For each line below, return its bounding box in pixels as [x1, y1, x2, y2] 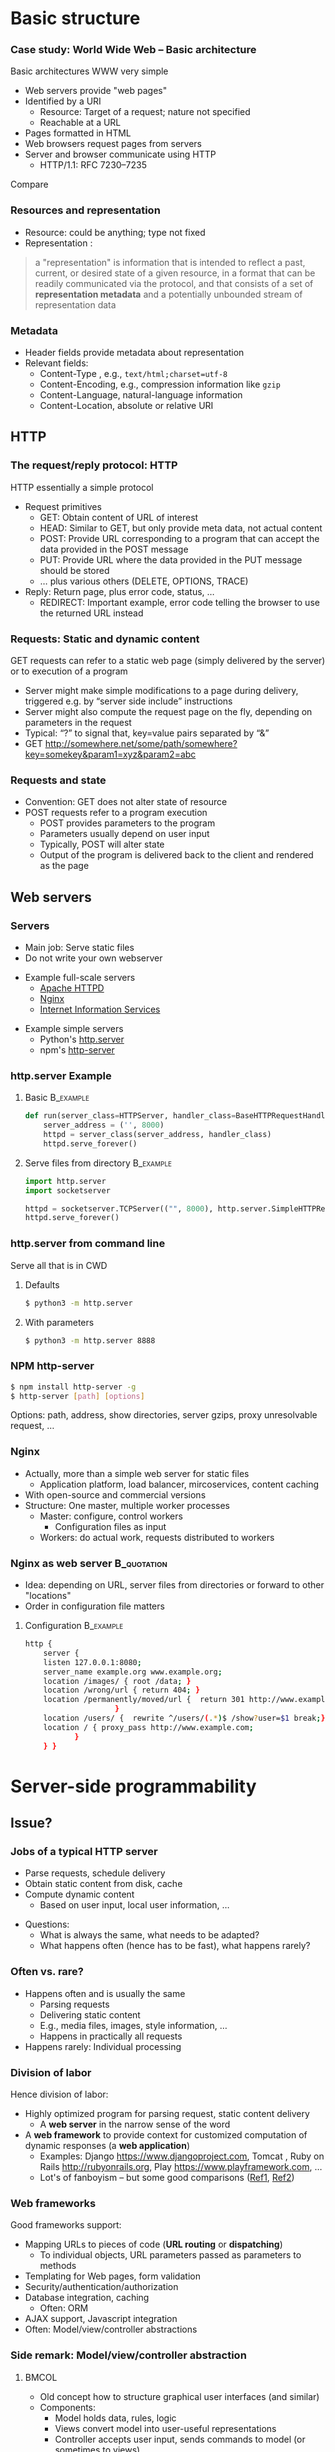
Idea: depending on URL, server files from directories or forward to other [24, 1579, 325, 1591]
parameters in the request [24, 717, 132, 729]
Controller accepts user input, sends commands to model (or [54, 2433, 306, 2445]
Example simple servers [24, 1023, 124, 1035]
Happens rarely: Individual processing [24, 2040, 182, 2052]
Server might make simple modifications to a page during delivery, [24, 685, 299, 697]
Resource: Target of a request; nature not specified [39, 106, 251, 118]
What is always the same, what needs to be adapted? [39, 1929, 260, 1941]
